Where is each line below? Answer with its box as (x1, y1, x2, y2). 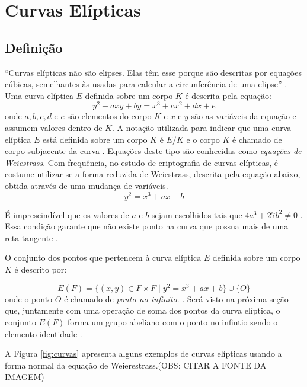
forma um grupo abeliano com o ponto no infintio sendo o (68, 315, 278, 328)
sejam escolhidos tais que (152, 208, 242, 220)
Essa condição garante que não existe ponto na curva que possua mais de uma (5, 220, 289, 232)
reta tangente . (5, 231, 58, 244)
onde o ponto (5, 292, 53, 305)
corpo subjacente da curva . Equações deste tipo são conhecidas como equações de (5, 145, 302, 157)
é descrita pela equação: (185, 89, 271, 101)
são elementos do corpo (67, 110, 152, 122)
